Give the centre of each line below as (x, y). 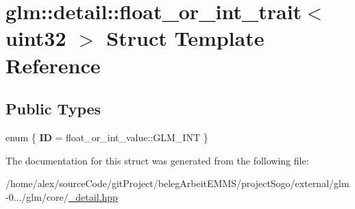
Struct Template (185, 38)
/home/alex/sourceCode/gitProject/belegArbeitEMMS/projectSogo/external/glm (177, 183)
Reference (53, 65)
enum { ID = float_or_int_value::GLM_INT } (107, 137)
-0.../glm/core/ (37, 196)
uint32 (36, 38)
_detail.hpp (93, 196)
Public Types (53, 109)
